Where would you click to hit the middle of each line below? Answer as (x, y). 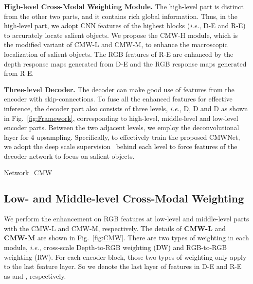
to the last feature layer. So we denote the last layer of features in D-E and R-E (123, 266)
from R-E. (19, 73)
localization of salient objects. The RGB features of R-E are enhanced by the (119, 54)
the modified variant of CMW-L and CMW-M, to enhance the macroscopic (116, 44)
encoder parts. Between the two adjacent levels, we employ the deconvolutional (122, 127)
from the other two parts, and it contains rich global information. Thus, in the (121, 16)
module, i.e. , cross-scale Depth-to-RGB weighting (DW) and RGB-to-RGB (116, 247)
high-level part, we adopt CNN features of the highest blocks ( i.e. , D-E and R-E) (125, 25)
